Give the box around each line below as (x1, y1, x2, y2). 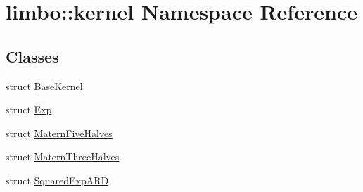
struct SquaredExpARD (6, 172, 109, 187)
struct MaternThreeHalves (6, 149, 120, 164)
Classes (6, 45, 59, 67)
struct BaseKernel (6, 78, 83, 93)
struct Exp (6, 102, 52, 117)
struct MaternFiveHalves (6, 125, 113, 140)
